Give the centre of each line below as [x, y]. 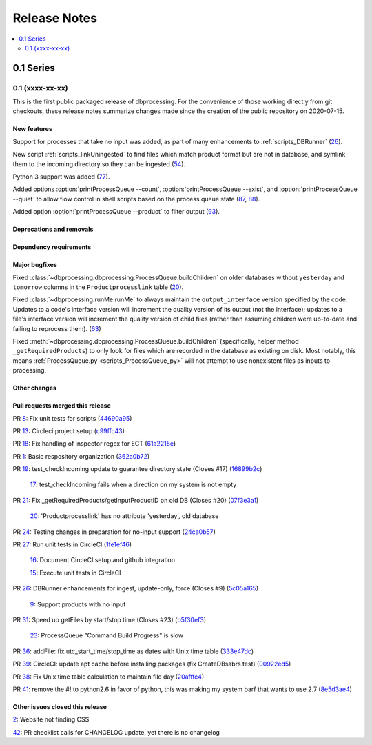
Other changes [34, 388]
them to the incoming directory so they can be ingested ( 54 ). [99, 164]
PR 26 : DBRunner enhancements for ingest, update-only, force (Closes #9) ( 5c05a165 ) [135, 588]
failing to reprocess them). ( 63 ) [57, 328]
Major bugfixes [35, 265]
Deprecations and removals [53, 229]
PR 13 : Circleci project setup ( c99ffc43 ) [69, 430]
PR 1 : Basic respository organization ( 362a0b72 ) [81, 456]
